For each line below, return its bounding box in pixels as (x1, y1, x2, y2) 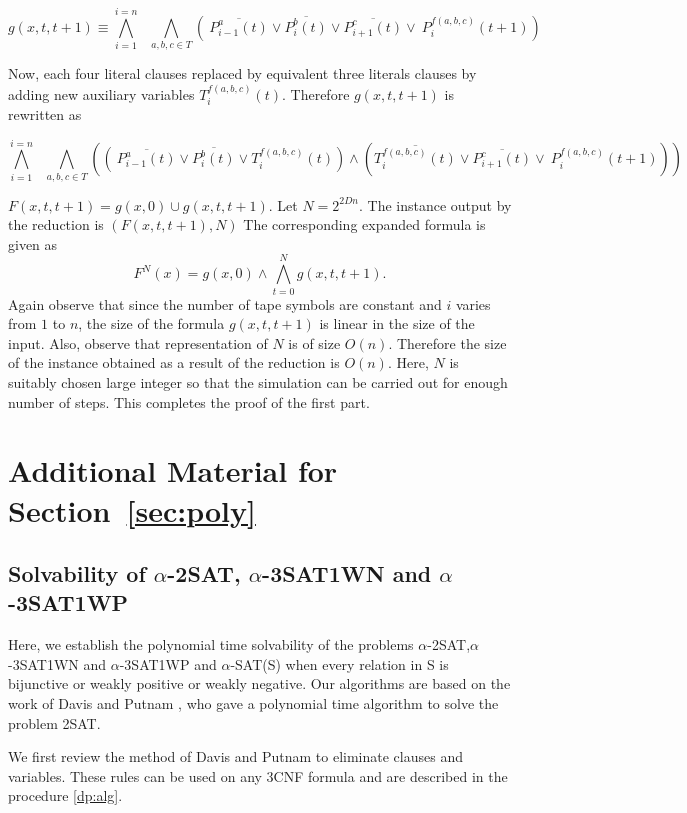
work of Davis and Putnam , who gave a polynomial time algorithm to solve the (8, 693, 499, 714)
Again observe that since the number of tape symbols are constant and (8, 293, 442, 314)
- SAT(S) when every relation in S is (230, 653, 449, 674)
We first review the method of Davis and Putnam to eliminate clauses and (8, 746, 463, 767)
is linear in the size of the (319, 313, 475, 334)
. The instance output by (358, 194, 512, 215)
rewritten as (8, 103, 82, 124)
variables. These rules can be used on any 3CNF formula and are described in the (8, 765, 508, 786)
